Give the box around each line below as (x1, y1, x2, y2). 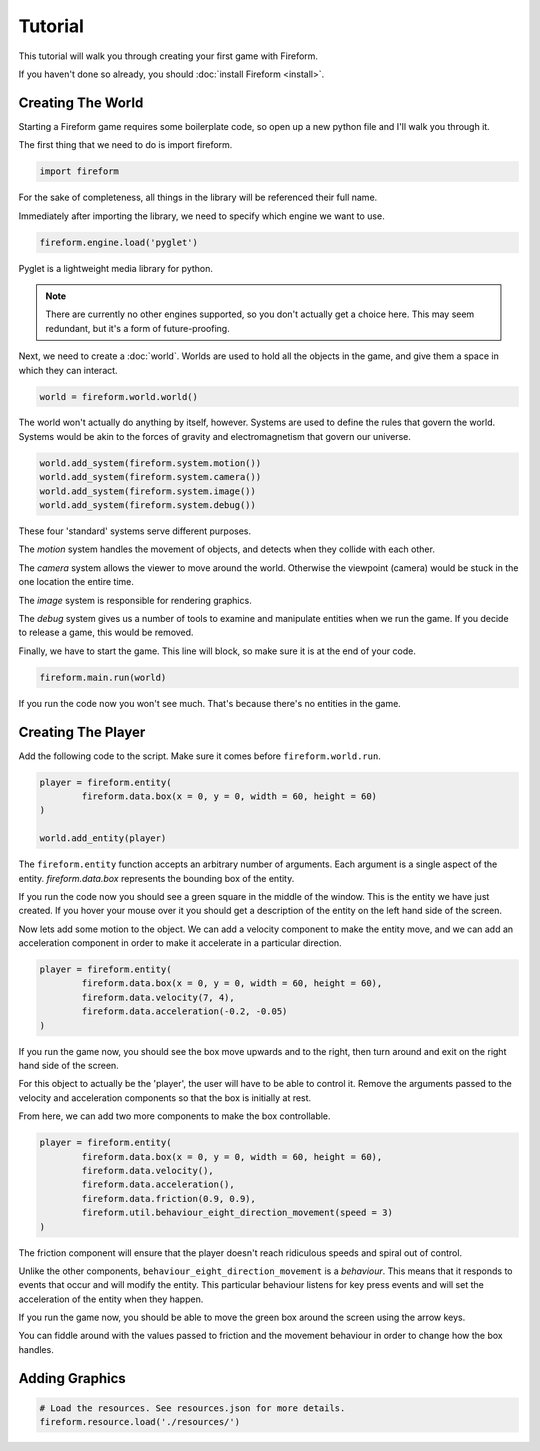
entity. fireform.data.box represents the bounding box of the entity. (18, 872, 295, 884)
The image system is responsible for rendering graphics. (18, 594, 252, 606)
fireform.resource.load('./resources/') (39, 1416, 240, 1428)
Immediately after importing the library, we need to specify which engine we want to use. (18, 210, 385, 222)
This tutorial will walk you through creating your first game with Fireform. (18, 50, 319, 62)
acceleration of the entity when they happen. (18, 1293, 204, 1305)
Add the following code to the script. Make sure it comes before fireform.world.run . (18, 750, 382, 762)
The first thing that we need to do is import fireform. (18, 139, 233, 151)
